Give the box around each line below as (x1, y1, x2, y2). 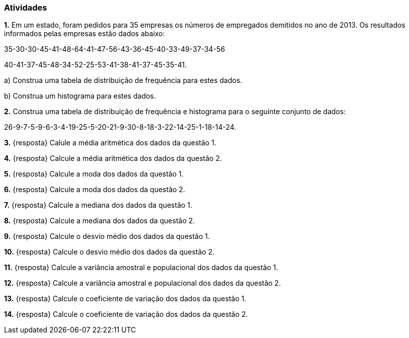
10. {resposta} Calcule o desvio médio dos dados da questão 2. (4, 247, 215, 257)
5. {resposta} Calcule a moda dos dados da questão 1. (4, 170, 184, 179)
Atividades (4, 3, 47, 13)
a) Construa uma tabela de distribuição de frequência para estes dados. (4, 76, 242, 85)
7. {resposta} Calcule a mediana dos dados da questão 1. (4, 201, 193, 210)
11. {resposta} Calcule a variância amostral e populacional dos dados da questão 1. (4, 263, 278, 272)
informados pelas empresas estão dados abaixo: (4, 29, 165, 38)
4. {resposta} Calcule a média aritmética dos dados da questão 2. (4, 154, 222, 163)
